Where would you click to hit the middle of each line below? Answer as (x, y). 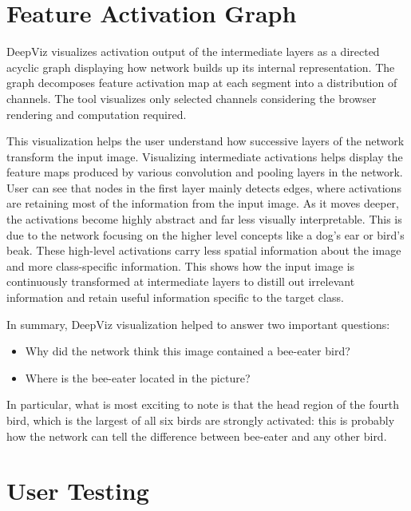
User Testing (78, 491)
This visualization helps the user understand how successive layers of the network (205, 141)
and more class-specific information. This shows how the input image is (181, 265)
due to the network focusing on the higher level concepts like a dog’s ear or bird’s (205, 234)
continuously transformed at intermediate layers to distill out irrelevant (181, 281)
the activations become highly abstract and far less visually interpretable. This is (204, 219)
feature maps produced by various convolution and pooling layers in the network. (205, 172)
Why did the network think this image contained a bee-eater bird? (188, 351)
